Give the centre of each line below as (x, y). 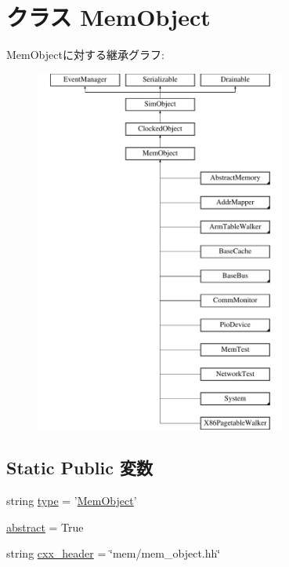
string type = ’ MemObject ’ (72, 501)
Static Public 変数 (79, 468)
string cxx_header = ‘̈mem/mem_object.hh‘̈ (114, 553)
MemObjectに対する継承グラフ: (85, 55)
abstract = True (45, 527)
